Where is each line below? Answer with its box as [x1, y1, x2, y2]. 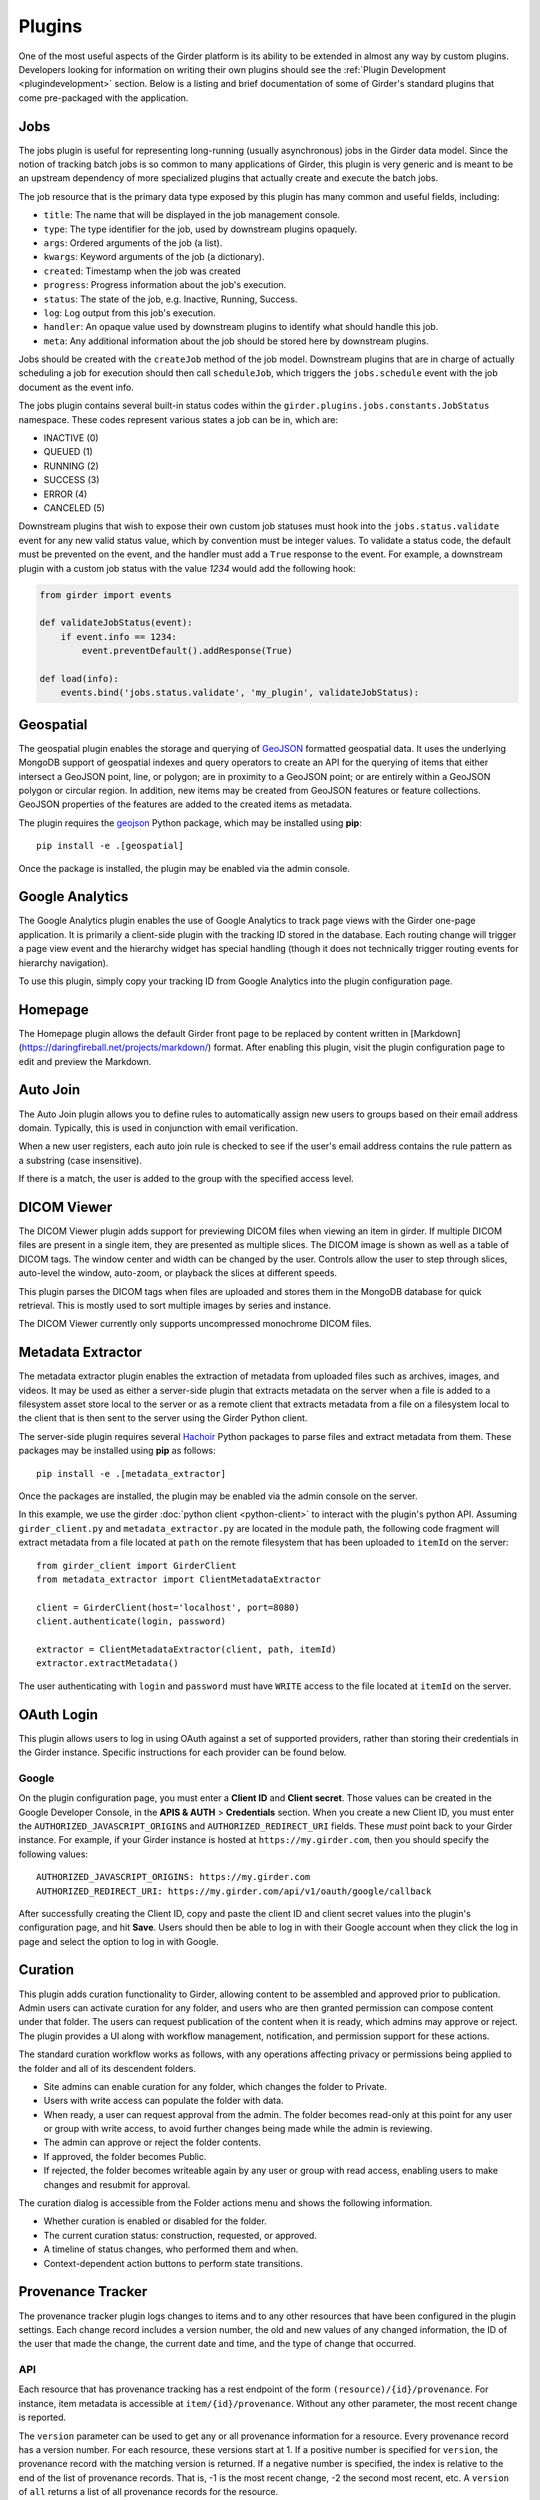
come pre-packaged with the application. [18, 91, 189, 104]
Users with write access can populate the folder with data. [43, 2095, 284, 2107]
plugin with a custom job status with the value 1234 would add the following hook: [18, 562, 357, 574]
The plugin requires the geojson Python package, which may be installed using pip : [18, 816, 362, 829]
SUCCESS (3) [43, 474, 100, 486]
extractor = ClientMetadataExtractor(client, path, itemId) [36, 1643, 337, 1655]
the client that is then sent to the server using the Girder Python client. [18, 1412, 308, 1424]
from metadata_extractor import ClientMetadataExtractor [36, 1573, 322, 1585]
